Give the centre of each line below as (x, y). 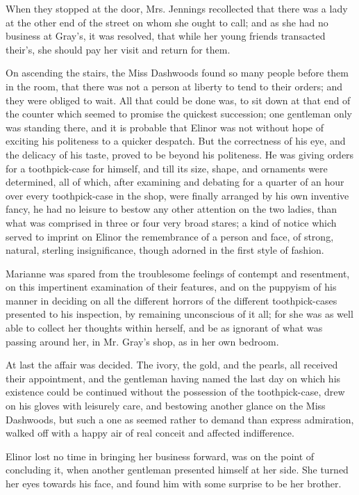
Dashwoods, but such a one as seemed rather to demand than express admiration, (180, 419)
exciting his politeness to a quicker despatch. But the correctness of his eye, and (176, 141)
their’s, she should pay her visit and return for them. (118, 49)
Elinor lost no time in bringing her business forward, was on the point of (160, 456)
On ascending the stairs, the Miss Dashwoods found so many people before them (177, 73)
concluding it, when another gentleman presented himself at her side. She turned (177, 470)
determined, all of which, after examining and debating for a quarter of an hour (175, 182)
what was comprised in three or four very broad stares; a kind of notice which (171, 222)
